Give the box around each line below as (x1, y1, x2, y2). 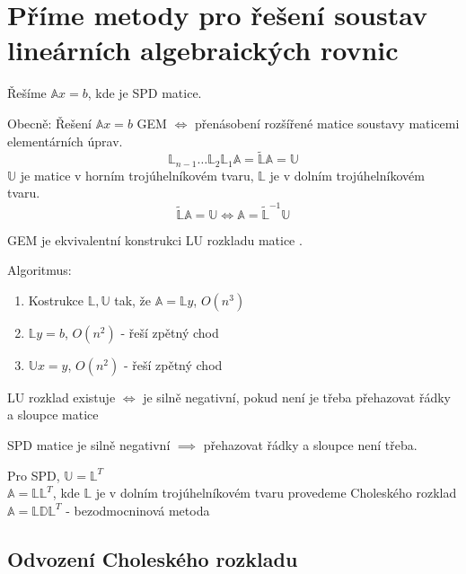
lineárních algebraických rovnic (7, 31, 399, 68)
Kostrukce (28, 290, 84, 309)
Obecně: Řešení (7, 113, 92, 132)
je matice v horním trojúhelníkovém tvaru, (20, 165, 254, 184)
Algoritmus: (7, 261, 72, 279)
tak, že (114, 290, 152, 309)
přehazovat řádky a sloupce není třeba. (203, 436, 418, 455)
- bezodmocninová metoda (66, 500, 210, 519)
